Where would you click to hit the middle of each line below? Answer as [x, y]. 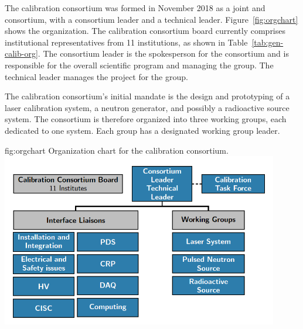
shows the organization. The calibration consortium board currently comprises [145, 31]
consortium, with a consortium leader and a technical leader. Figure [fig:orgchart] [151, 19]
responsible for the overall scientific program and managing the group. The [139, 65]
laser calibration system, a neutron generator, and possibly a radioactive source [147, 107]
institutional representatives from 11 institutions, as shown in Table [126, 42]
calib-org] [21, 53]
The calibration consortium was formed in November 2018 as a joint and [135, 8]
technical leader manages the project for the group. [96, 76]
